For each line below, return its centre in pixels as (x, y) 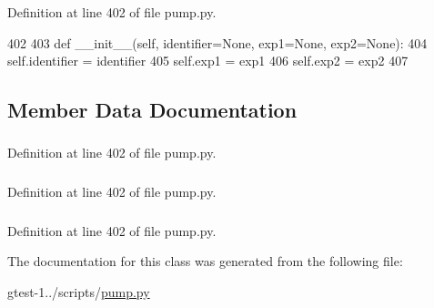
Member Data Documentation (152, 110)
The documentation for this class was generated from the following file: (205, 261)
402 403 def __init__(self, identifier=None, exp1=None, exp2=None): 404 (217, 42)
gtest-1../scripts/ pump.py (79, 291)
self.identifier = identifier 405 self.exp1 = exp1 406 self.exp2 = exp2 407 (208, 61)
